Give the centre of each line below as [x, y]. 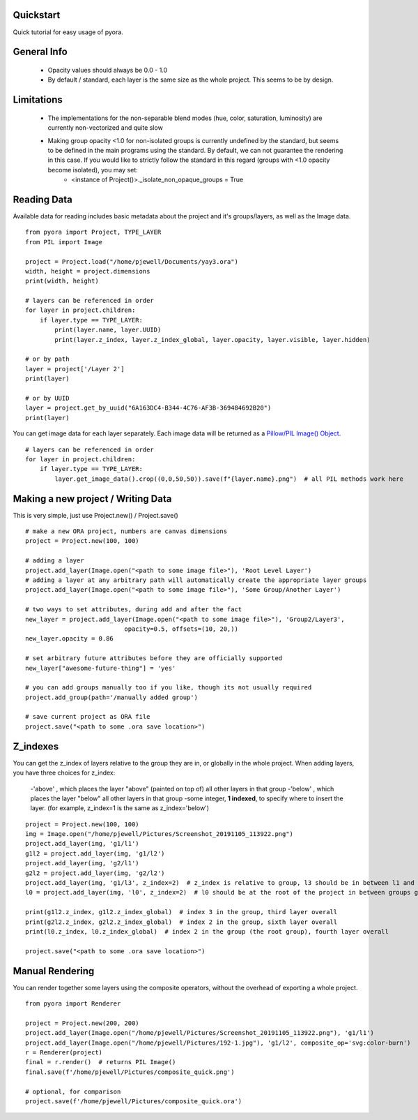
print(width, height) [62, 281]
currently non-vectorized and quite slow [105, 128]
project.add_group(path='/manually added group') [112, 697]
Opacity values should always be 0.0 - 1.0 [108, 70]
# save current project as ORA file [88, 717]
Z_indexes [36, 746]
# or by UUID [47, 398]
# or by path [47, 359]
